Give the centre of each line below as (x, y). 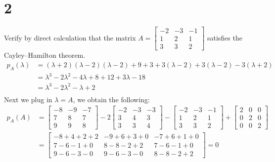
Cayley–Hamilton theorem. (45, 55)
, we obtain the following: (111, 99)
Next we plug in (28, 99)
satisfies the (225, 37)
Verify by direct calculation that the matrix (70, 37)
